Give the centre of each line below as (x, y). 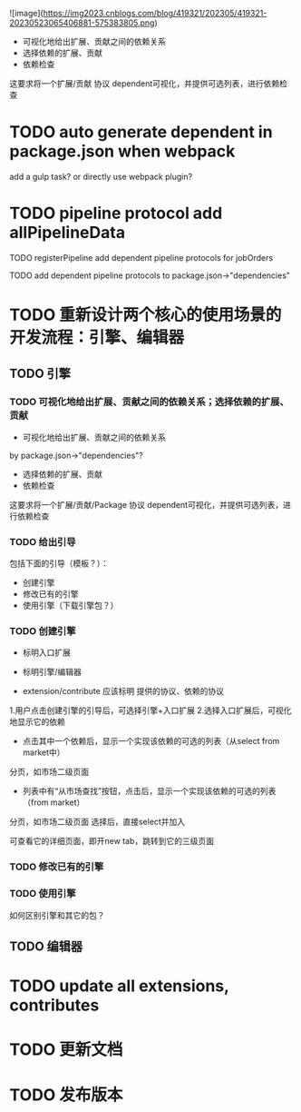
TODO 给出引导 (43, 541)
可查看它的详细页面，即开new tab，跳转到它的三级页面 (112, 841)
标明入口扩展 (46, 652)
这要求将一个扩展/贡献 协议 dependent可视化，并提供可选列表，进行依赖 (145, 84)
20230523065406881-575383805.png (82, 23)
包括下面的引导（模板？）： (59, 563)
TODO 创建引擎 (43, 630)
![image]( (26, 13)
